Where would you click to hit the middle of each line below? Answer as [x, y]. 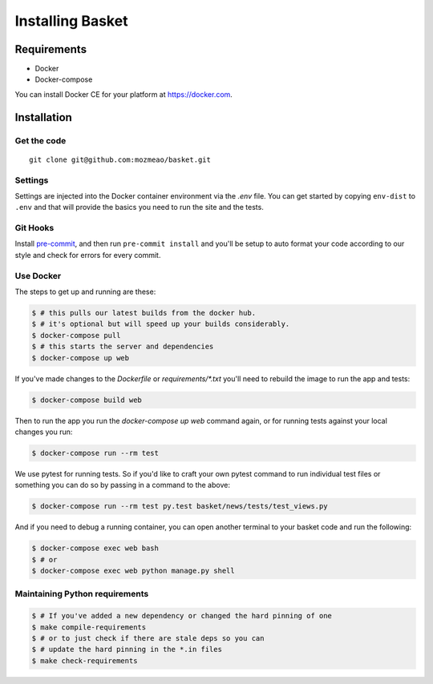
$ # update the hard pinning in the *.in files [127, 650]
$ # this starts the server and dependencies [123, 347]
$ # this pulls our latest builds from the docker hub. [144, 313]
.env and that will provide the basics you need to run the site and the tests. [139, 207]
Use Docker [38, 276]
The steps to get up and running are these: [85, 292]
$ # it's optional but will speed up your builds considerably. [161, 324]
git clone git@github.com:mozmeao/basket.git [120, 159]
